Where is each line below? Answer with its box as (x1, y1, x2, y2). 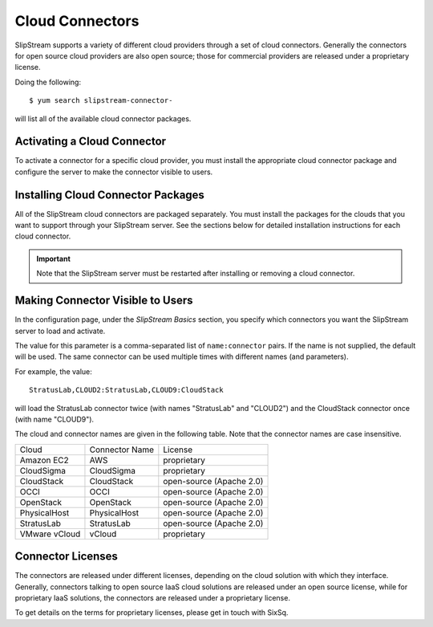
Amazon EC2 (19, 454, 69, 466)
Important (36, 254, 71, 263)
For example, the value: (14, 366, 92, 377)
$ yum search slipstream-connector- (29, 96, 173, 105)
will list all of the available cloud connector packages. (14, 113, 192, 124)
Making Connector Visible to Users (14, 294, 193, 307)
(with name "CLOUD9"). (14, 414, 95, 424)
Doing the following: (14, 77, 82, 87)
